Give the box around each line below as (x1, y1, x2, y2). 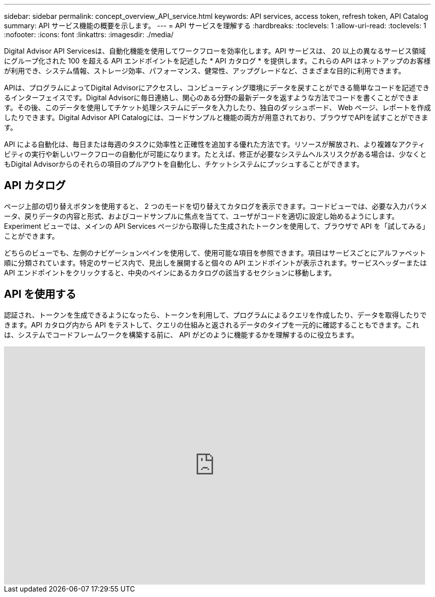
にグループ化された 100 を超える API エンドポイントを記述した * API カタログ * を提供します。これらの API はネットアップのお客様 (4, 57, 431, 65)
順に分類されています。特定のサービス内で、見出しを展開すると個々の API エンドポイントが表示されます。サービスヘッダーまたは (4, 258, 427, 267)
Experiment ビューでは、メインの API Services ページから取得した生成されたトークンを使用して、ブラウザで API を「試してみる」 (4, 221, 429, 230)
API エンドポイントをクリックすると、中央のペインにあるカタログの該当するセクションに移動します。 (4, 268, 336, 277)
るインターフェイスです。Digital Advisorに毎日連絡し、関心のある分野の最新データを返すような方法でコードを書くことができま (4, 93, 419, 102)
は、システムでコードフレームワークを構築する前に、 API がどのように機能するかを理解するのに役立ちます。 (4, 330, 359, 339)
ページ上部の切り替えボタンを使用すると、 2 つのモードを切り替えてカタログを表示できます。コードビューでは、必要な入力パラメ (4, 201, 428, 210)
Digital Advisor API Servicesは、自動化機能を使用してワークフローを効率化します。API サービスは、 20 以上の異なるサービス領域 (4, 47, 426, 55)
